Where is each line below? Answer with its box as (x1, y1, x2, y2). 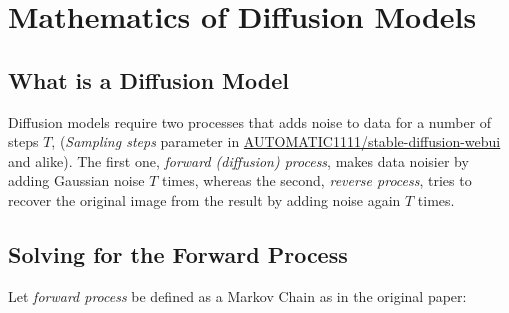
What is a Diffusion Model (8, 64, 289, 95)
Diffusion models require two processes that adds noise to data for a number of (8, 111, 492, 132)
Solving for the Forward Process (8, 238, 348, 269)
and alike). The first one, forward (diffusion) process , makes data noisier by (8, 150, 469, 171)
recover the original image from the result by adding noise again (8, 189, 401, 210)
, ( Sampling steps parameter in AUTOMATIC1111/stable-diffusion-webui (51, 131, 501, 152)
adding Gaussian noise (8, 170, 145, 191)
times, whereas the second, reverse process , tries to (161, 170, 472, 191)
